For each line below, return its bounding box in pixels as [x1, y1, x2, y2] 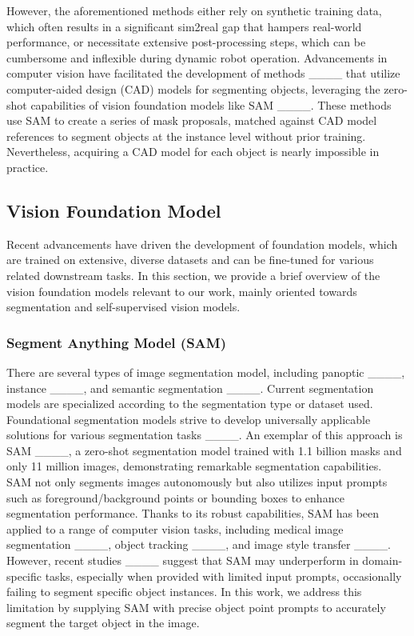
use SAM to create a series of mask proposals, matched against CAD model [6, 112, 377, 129]
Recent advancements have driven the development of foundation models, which [6, 235, 398, 252]
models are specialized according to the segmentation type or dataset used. [6, 395, 373, 412]
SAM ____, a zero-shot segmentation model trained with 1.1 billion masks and [6, 442, 402, 458]
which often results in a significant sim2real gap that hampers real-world [6, 18, 362, 34]
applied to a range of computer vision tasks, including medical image [6, 520, 344, 537]
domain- [362, 552, 403, 569]
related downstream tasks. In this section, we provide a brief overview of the [6, 266, 380, 283]
